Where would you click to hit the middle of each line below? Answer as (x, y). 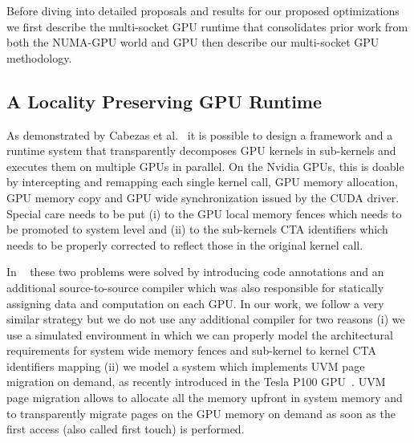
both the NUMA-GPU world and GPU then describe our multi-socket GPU (193, 42)
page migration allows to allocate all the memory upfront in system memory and (205, 398)
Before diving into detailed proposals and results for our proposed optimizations (203, 10)
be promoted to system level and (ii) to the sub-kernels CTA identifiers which (197, 229)
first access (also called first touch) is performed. (126, 429)
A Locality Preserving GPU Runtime (164, 101)
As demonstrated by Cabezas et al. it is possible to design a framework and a (200, 134)
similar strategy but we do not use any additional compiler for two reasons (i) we (206, 319)
